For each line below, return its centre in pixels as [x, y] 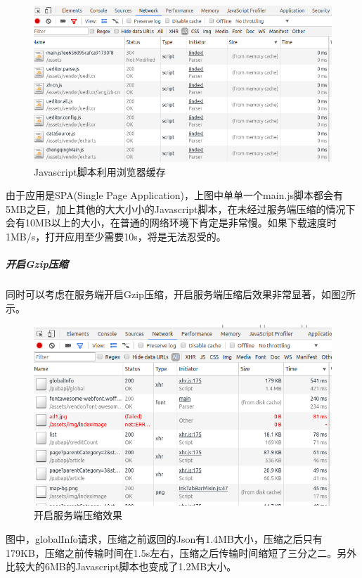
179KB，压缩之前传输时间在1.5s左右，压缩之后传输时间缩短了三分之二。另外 [181, 552]
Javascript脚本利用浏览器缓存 [100, 171]
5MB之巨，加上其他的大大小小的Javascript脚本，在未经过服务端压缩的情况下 [181, 208]
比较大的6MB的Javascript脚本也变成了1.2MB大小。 [121, 566]
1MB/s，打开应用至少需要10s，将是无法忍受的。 [116, 237]
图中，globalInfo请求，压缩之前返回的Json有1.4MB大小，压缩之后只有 [164, 538]
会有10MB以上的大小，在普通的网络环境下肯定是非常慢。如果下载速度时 [171, 223]
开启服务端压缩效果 [78, 515]
